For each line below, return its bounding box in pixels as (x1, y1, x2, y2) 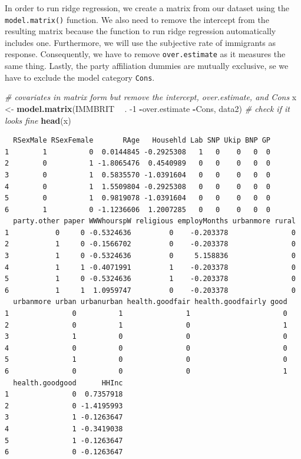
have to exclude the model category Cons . (5, 71, 155, 83)
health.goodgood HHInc (13, 378, 123, 387)
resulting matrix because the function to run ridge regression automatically (5, 25, 276, 37)
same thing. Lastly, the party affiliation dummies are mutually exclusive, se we (5, 60, 289, 72)
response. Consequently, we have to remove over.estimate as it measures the (5, 48, 286, 60)
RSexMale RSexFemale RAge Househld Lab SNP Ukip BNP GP (13, 136, 271, 145)
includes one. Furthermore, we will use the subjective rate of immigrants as (5, 36, 276, 48)
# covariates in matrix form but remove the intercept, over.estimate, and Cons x (5, 91, 297, 103)
